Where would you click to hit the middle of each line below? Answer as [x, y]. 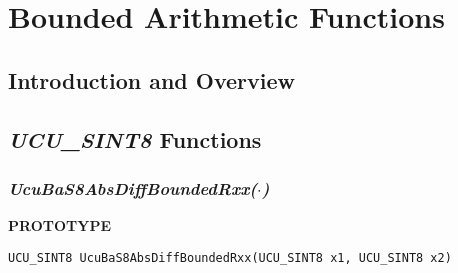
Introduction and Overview [152, 79]
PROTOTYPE [59, 225]
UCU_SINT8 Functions [135, 138]
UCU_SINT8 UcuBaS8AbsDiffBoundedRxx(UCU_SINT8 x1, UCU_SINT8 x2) [230, 257]
